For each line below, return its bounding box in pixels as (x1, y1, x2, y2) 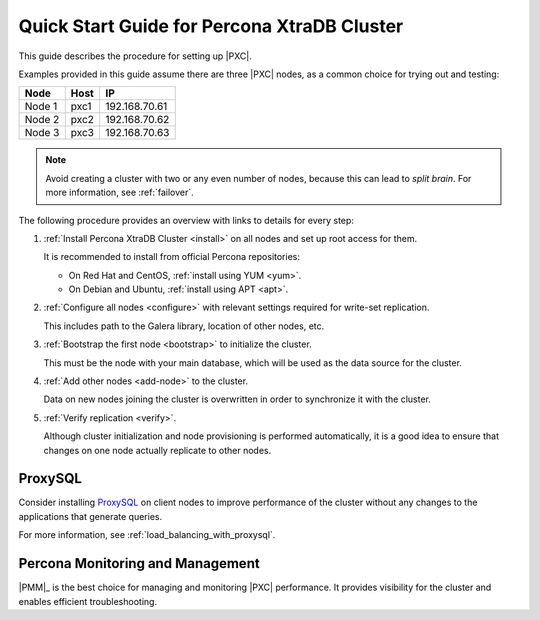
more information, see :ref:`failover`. (45, 186, 194, 199)
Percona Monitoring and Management (18, 555, 260, 572)
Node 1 (24, 100, 58, 114)
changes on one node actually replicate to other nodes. (43, 444, 272, 456)
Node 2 (24, 113, 60, 127)
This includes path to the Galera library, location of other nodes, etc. (43, 320, 325, 332)
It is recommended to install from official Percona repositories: (43, 251, 300, 263)
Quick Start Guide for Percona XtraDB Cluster (18, 15, 404, 37)
